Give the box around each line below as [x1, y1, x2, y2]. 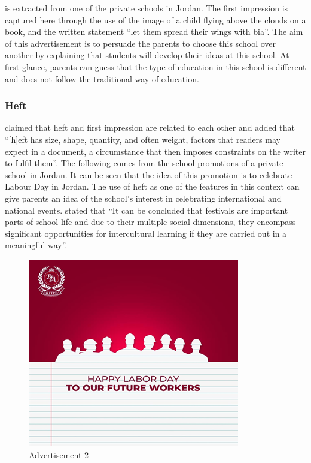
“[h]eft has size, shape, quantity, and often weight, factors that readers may [5, 133, 280, 145]
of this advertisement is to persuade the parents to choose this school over [5, 37, 276, 49]
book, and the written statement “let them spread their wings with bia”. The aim [5, 25, 303, 38]
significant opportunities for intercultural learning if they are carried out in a [5, 227, 287, 239]
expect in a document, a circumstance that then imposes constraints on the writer [5, 145, 306, 157]
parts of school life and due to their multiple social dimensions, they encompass [5, 215, 296, 228]
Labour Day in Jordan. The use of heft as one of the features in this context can [5, 180, 300, 193]
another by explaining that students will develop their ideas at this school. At [5, 49, 289, 61]
